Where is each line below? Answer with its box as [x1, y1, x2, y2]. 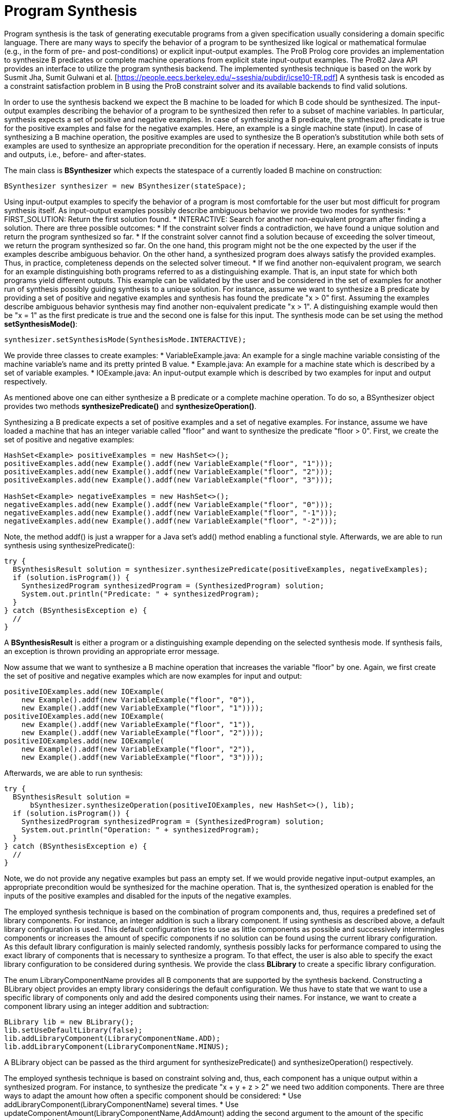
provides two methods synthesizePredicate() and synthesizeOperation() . [4, 401, 257, 410]
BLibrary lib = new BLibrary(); [4, 1017, 134, 1026]
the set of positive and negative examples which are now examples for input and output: [4, 671, 302, 680]
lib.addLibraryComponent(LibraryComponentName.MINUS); [4, 1042, 229, 1051]
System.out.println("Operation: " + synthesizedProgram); [21, 825, 260, 834]
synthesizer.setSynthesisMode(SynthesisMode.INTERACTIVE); [4, 335, 247, 344]
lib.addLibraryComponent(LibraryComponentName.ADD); [4, 1034, 221, 1042]
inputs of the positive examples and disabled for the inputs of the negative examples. [4, 891, 291, 900]
